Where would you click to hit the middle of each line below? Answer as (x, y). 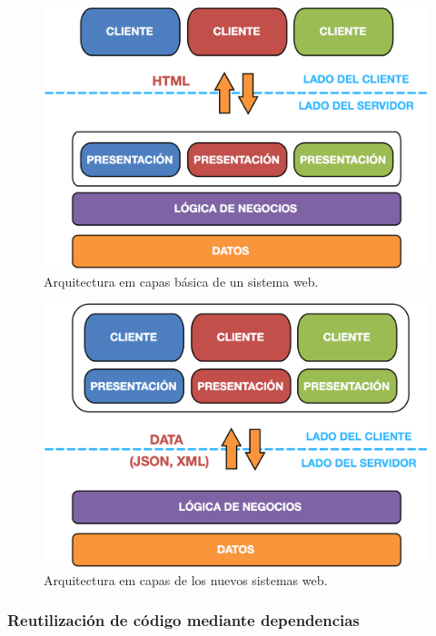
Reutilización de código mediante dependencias (183, 620)
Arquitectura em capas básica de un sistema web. (181, 281)
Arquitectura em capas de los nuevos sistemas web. (186, 579)
